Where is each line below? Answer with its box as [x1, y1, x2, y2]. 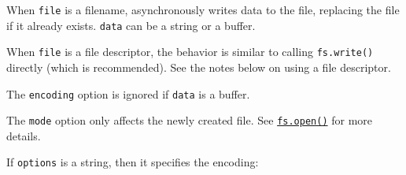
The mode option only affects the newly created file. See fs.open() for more [6, 112, 373, 128]
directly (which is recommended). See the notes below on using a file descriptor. [6, 58, 391, 75]
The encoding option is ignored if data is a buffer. [6, 85, 250, 102]
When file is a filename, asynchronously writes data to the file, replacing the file [6, 2, 400, 17]
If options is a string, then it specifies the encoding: [6, 154, 259, 170]
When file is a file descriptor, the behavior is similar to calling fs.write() [6, 43, 374, 60]
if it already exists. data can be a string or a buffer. [6, 17, 256, 33]
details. [6, 127, 41, 143]
